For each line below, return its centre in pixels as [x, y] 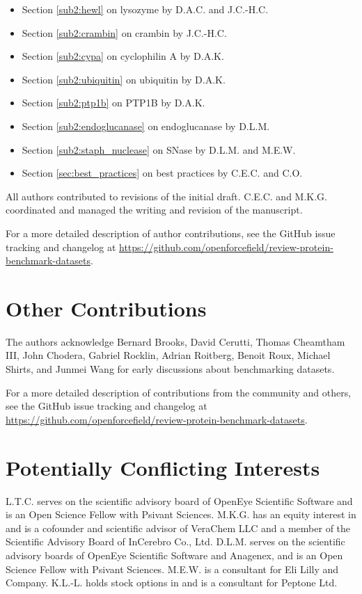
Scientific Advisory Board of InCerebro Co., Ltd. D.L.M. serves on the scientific [175, 541]
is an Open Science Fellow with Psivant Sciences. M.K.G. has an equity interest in [181, 514]
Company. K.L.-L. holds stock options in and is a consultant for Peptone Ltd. [172, 583]
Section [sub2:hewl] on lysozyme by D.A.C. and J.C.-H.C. [145, 9]
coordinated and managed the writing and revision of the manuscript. [154, 210]
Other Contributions [106, 308]
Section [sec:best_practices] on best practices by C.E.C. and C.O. [162, 173]
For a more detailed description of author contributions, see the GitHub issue [171, 233]
